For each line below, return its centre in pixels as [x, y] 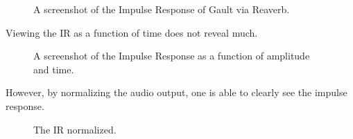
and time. [54, 69]
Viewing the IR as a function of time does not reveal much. [132, 32]
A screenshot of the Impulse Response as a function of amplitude [172, 56]
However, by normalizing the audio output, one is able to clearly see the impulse [176, 92]
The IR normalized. [75, 129]
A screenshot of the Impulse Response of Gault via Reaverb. [162, 9]
